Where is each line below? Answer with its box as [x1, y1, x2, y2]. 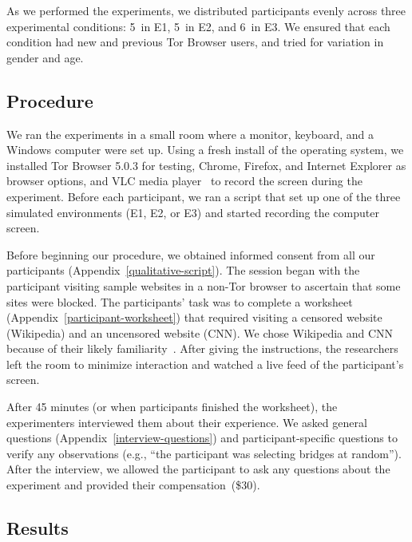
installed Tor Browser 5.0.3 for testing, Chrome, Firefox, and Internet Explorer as [6, 156, 406, 173]
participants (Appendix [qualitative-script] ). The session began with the [6, 262, 360, 279]
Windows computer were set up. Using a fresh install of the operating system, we [6, 141, 404, 158]
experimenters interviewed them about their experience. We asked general [6, 413, 367, 430]
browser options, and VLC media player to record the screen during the [6, 172, 362, 189]
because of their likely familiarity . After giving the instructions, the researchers [6, 340, 398, 357]
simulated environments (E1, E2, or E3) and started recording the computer [6, 204, 379, 220]
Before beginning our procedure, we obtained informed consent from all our [6, 246, 375, 263]
